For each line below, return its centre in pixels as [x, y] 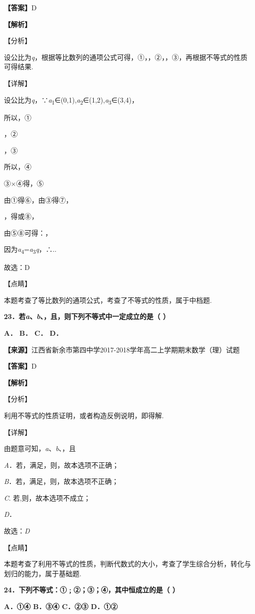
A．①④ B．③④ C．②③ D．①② [61, 606]
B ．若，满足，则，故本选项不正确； [61, 481]
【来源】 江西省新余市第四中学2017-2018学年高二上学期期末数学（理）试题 [122, 349]
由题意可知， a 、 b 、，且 [40, 448]
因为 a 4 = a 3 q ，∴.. [30, 250]
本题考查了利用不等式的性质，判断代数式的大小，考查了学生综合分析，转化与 [127, 564]
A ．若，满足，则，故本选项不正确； [62, 465]
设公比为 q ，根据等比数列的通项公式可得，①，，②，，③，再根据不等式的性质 [126, 57]
